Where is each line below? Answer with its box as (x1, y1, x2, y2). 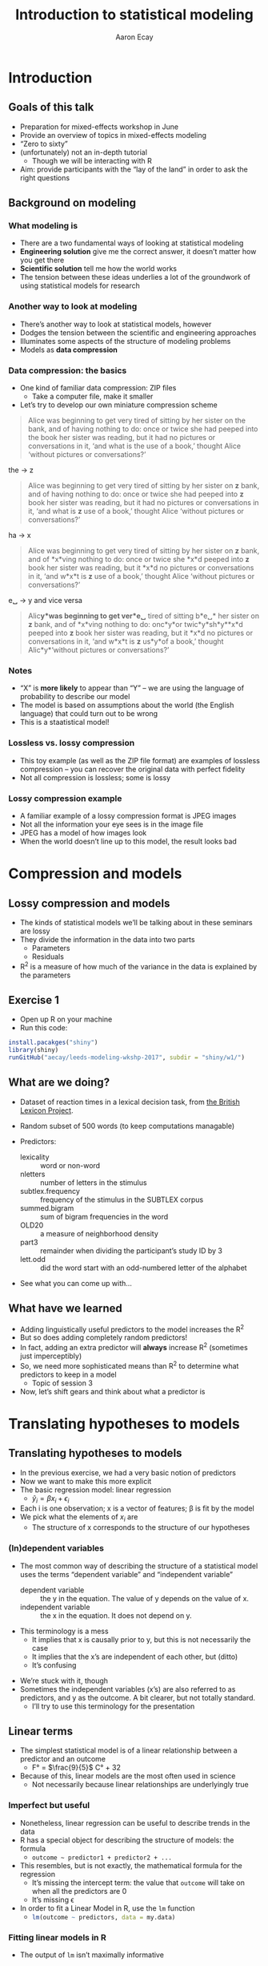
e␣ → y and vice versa (8, 596, 82, 605)
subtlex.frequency (19, 1186, 80, 1195)
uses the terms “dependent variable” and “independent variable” (19, 1569, 234, 1579)
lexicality (19, 1152, 50, 1162)
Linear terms (8, 1724, 74, 1737)
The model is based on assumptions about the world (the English (19, 700, 234, 710)
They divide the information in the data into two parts (19, 934, 195, 944)
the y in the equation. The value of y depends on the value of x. (39, 1593, 250, 1603)
